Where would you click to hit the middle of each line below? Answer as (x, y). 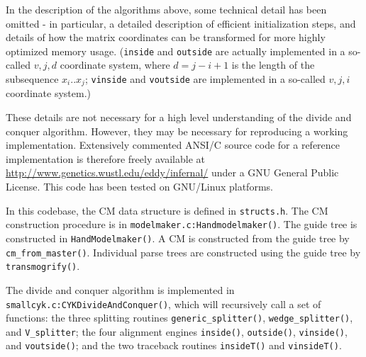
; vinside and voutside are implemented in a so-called (205, 79)
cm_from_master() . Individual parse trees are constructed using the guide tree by (183, 252)
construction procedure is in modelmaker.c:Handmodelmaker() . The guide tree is (182, 224)
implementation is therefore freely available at (105, 158)
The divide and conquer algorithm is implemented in (120, 289)
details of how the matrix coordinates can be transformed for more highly (166, 37)
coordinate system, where (115, 65)
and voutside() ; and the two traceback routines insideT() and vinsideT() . (174, 345)
